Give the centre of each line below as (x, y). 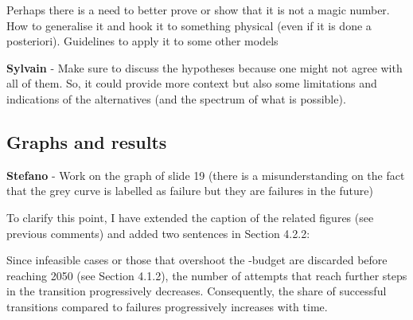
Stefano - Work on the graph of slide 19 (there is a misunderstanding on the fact (206, 175)
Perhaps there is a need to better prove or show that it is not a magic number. (198, 10)
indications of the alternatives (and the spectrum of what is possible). (176, 98)
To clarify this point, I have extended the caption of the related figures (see (190, 217)
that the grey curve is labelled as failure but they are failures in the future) (190, 191)
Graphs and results (87, 141)
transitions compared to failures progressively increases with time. (167, 306)
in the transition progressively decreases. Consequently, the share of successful (197, 291)
